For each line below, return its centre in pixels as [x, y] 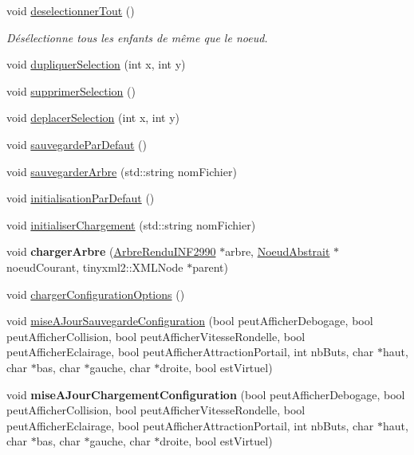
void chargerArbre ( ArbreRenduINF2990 [111, 251]
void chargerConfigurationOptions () [96, 294]
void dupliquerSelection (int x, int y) [96, 64]
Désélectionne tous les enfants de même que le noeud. [137, 37]
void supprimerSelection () [71, 90]
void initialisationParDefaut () [81, 198]
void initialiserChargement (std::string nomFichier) [131, 224]
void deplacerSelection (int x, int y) [93, 118]
